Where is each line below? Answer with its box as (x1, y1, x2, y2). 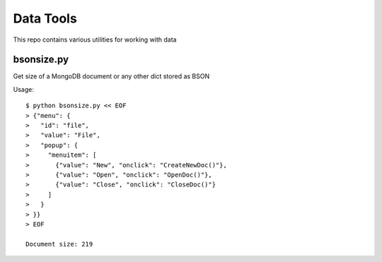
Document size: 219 (25, 240, 93, 248)
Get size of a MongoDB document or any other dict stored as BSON (13, 72, 210, 81)
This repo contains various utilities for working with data (13, 35, 177, 44)
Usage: (13, 85, 35, 93)
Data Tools (13, 11, 77, 26)
